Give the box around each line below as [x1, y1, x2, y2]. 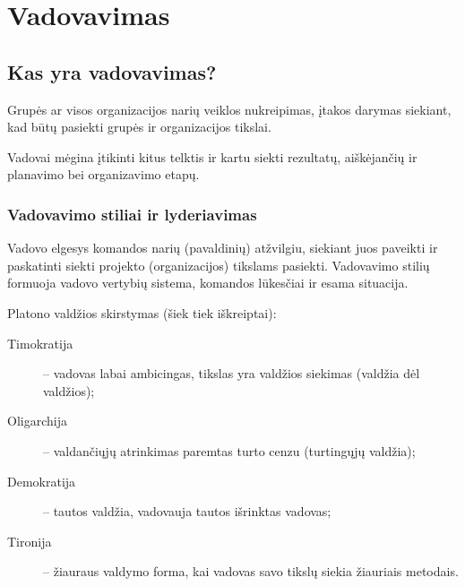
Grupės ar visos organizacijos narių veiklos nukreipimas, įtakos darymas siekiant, [7, 99, 452, 118]
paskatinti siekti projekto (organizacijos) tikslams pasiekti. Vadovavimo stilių [7, 255, 430, 274]
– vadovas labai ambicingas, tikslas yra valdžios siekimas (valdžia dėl [43, 364, 420, 383]
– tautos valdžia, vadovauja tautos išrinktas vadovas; [43, 502, 332, 521]
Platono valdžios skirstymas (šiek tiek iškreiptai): [7, 303, 277, 322]
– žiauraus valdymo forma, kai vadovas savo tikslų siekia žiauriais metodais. [43, 562, 459, 581]
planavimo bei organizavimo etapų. [7, 165, 200, 184]
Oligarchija [7, 411, 67, 430]
